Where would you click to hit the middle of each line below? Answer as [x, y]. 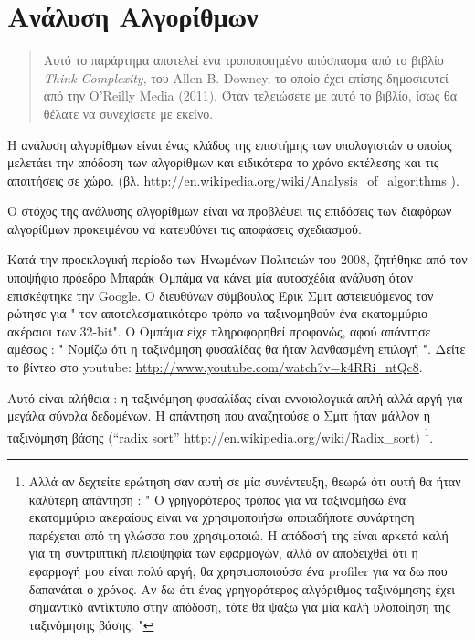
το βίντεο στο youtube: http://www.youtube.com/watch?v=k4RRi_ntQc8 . [215, 367]
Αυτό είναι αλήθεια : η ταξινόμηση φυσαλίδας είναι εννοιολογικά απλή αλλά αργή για [235, 397]
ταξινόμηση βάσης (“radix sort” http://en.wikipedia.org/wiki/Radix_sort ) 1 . [221, 435]
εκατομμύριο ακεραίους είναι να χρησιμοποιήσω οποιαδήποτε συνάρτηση [222, 517]
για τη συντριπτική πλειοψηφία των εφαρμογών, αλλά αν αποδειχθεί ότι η [223, 553]
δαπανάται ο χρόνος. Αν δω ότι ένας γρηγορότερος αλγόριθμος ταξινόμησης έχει [242, 588]
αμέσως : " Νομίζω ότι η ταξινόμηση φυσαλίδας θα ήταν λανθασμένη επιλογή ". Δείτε [237, 349]
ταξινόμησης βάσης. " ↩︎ [91, 624]
